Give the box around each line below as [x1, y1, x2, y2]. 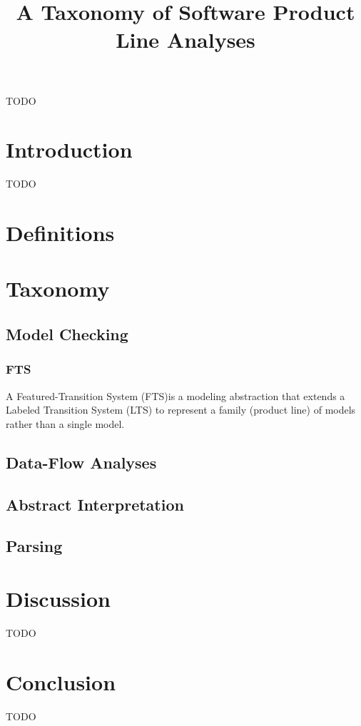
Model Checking [6, 323, 128, 345]
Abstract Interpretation [6, 493, 184, 515]
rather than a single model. [6, 416, 125, 431]
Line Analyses [116, 25, 255, 54]
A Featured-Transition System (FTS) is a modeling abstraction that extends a [6, 388, 345, 403]
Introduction [6, 135, 133, 164]
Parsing [6, 535, 63, 557]
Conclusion [6, 667, 116, 696]
